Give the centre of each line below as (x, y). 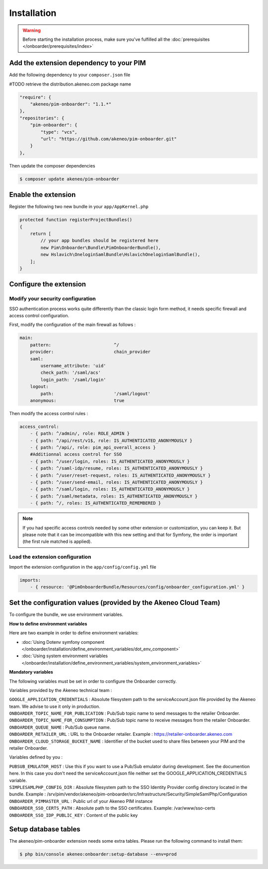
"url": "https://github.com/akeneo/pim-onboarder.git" (109, 139)
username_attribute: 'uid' (73, 366)
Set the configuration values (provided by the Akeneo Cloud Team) (115, 603)
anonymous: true (77, 400)
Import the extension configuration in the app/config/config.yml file (83, 567)
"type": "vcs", (59, 132)
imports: (30, 580)
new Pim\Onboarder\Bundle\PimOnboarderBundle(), (101, 248)
